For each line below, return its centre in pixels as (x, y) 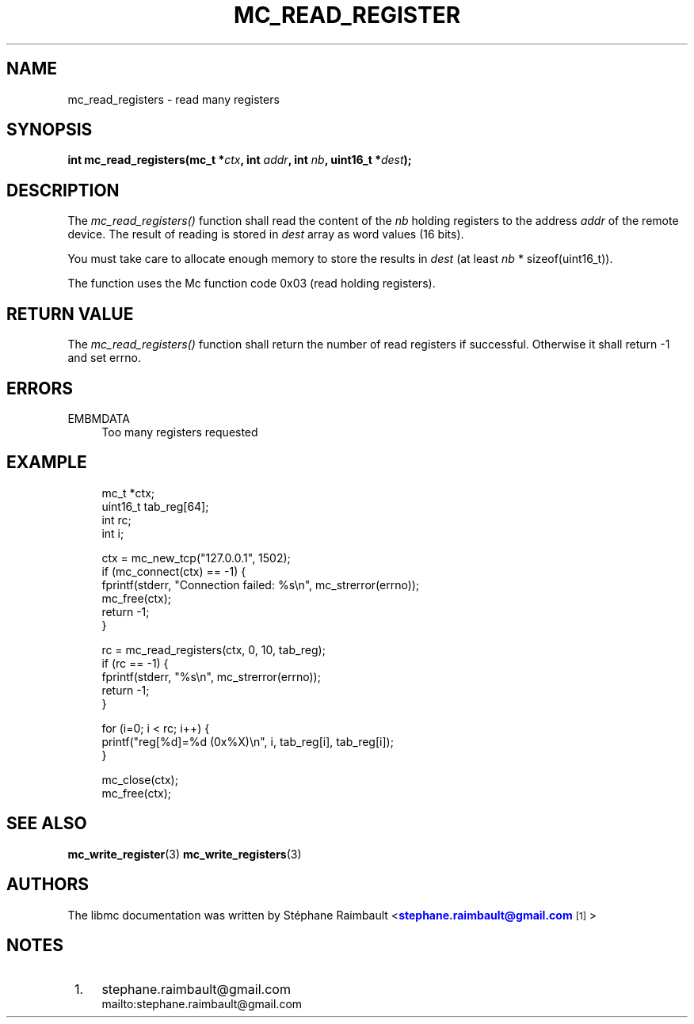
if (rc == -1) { (135, 663)
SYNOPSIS (50, 130)
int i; (113, 533)
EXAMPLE (47, 463)
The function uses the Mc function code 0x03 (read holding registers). (252, 284)
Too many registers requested (180, 432)
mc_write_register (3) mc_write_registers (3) (185, 854)
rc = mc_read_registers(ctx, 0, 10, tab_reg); (214, 649)
